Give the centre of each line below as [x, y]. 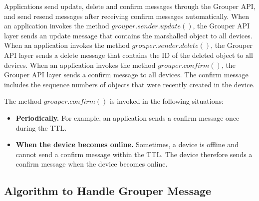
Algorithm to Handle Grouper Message [108, 191]
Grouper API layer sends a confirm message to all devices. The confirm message [126, 75]
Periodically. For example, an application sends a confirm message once [128, 117]
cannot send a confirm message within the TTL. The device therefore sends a [134, 154]
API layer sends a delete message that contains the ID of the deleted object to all [129, 55]
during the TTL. [41, 127]
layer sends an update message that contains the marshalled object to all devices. [128, 35]
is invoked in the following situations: [167, 101]
